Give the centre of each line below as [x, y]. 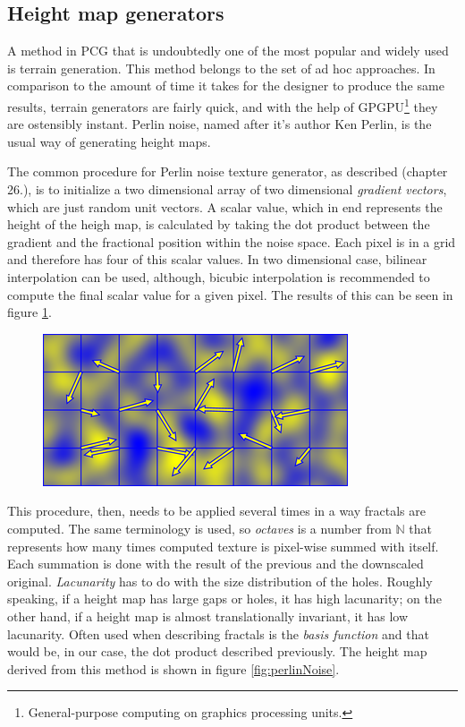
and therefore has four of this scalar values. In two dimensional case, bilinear [217, 259]
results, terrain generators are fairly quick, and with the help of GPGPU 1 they [223, 105]
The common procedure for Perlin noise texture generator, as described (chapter [228, 171]
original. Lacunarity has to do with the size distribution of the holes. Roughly [220, 581]
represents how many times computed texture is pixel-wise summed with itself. [223, 546]
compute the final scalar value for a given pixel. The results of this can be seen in [230, 294]
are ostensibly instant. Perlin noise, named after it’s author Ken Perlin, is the [220, 124]
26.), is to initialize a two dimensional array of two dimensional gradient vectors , [227, 189]
